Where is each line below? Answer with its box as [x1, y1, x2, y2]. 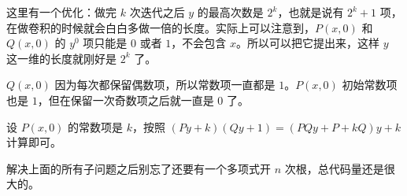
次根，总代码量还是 [284, 160, 384, 176]
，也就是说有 [277, 4, 344, 20]
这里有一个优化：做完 [6, 4, 117, 20]
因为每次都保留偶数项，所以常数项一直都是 [54, 76, 276, 93]
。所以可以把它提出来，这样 [236, 35, 380, 51]
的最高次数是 [197, 4, 264, 20]
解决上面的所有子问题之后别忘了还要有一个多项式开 [6, 160, 271, 176]
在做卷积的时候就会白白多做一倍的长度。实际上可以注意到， [6, 19, 315, 35]
